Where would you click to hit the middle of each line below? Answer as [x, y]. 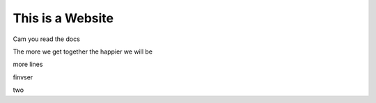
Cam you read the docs [46, 39]
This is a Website [63, 18]
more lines [28, 64]
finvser [23, 77]
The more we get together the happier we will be [83, 51]
